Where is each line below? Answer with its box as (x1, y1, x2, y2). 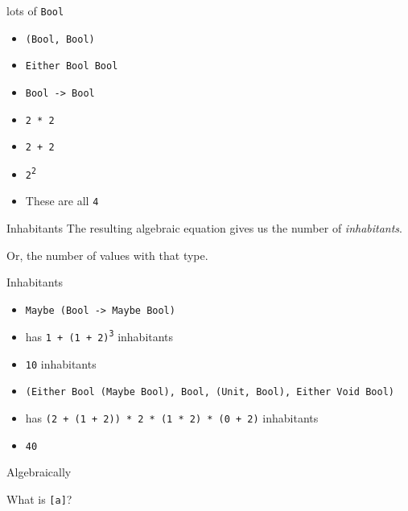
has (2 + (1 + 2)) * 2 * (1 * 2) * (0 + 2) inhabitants (25, 409, 319, 426)
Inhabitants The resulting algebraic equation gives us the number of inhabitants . (6, 219, 403, 236)
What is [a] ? (6, 490, 72, 507)
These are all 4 (25, 192, 99, 209)
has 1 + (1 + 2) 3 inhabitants (25, 328, 174, 344)
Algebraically (6, 464, 72, 480)
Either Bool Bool (25, 60, 118, 72)
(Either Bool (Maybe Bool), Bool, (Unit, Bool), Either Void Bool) (25, 386, 394, 398)
